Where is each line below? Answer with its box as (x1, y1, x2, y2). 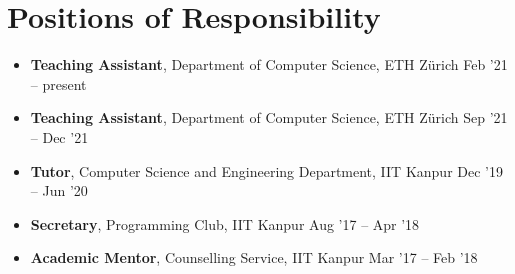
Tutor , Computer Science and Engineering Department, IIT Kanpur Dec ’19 (30, 160, 503, 181)
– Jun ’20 (30, 180, 88, 201)
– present (30, 73, 87, 94)
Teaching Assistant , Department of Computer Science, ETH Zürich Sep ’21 (30, 107, 508, 128)
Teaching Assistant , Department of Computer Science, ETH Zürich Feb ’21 (30, 54, 508, 75)
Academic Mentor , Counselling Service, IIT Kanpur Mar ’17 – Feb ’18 (30, 247, 478, 268)
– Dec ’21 (30, 126, 89, 147)
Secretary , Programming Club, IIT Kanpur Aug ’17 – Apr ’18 (30, 213, 420, 234)
